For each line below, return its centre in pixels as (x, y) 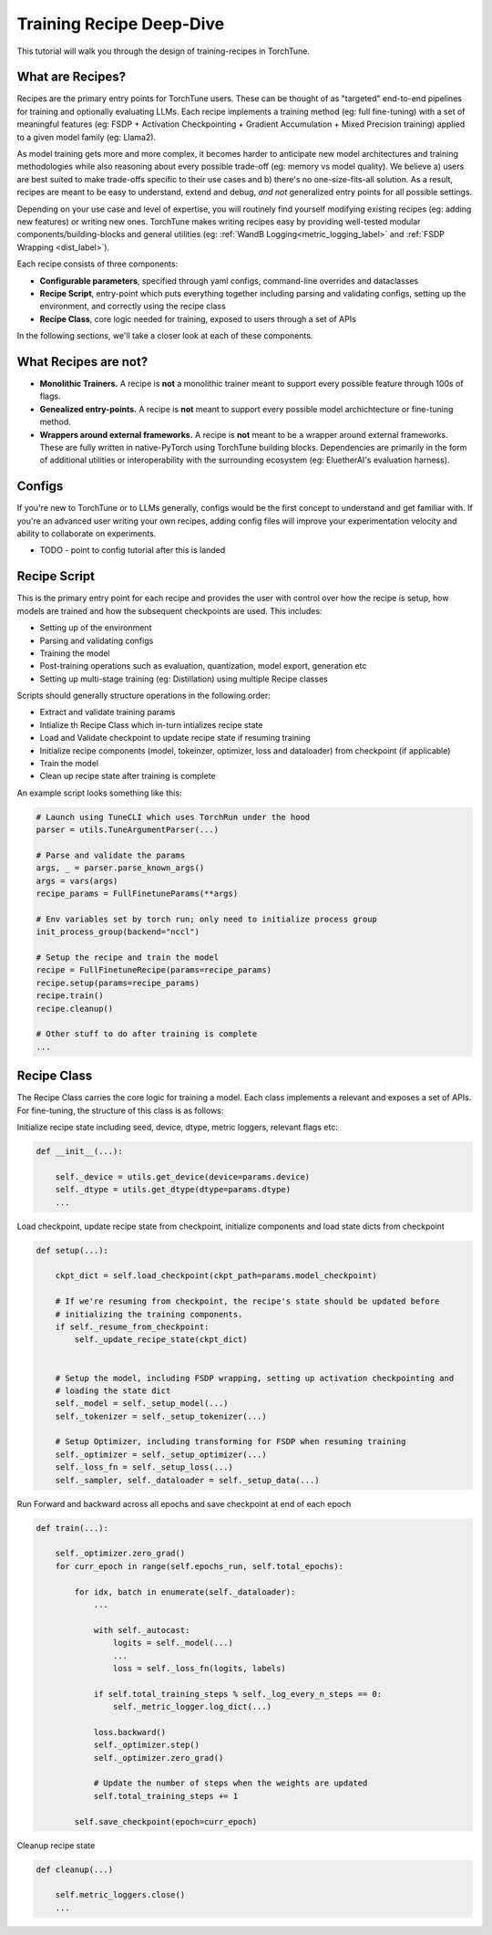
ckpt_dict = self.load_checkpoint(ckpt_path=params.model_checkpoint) (216, 1276)
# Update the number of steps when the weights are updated (231, 1783)
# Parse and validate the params (111, 855)
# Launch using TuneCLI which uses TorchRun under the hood (173, 817)
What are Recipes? (72, 77)
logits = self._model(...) (173, 1643)
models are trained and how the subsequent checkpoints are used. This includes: (169, 610)
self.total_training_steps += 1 (166, 1796)
